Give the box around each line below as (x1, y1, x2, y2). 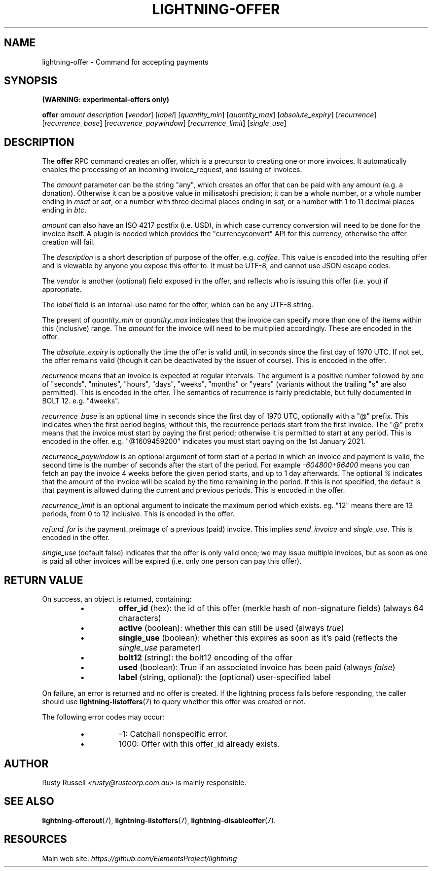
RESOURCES (4, 833, 67, 846)
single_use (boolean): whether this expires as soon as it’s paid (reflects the (118, 633, 397, 643)
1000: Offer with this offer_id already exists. (118, 739, 280, 749)
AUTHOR (4, 757, 49, 770)
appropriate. (42, 285, 82, 294)
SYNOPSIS (4, 74, 58, 87)
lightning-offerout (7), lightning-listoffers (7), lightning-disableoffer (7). (42, 816, 276, 825)
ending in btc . (42, 206, 87, 215)
